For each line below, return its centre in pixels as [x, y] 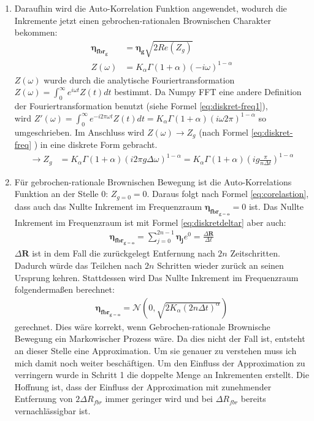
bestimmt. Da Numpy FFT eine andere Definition [208, 92]
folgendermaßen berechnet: [64, 289]
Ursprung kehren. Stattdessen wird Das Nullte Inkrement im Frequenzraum [156, 277]
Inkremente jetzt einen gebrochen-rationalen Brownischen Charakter [143, 20]
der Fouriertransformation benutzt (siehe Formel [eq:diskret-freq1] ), [141, 106]
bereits [253, 399]
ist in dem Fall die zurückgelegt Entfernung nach [124, 253]
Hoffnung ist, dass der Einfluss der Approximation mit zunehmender [143, 386]
